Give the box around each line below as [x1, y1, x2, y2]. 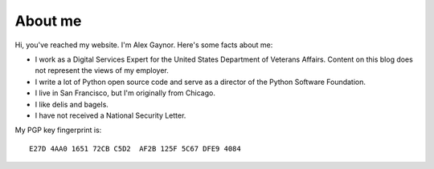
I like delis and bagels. [35, 99, 108, 109]
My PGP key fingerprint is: [14, 125, 102, 135]
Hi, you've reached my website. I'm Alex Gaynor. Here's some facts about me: [14, 40, 273, 50]
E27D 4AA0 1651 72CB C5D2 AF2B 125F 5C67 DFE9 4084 [29, 144, 241, 153]
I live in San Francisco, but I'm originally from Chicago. [35, 88, 216, 98]
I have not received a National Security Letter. [35, 111, 186, 120]
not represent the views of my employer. [35, 66, 169, 75]
